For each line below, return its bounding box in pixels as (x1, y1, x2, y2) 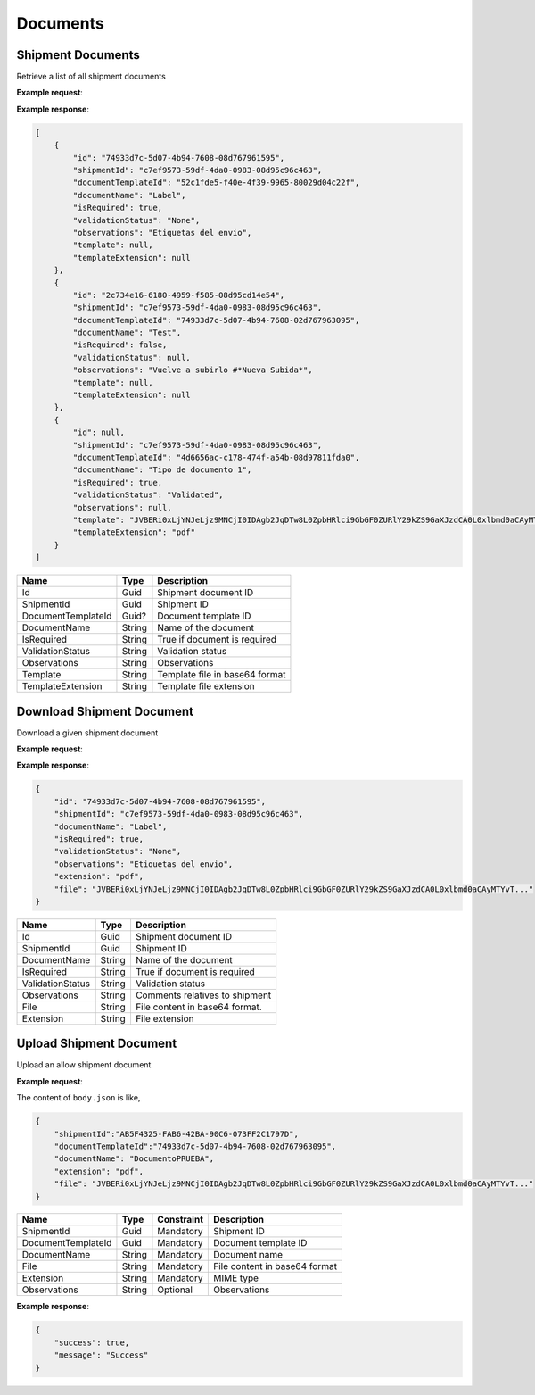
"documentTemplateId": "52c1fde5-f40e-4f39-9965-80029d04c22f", (72, 178, 360, 187)
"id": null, (72, 428, 125, 437)
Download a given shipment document (16, 727, 159, 738)
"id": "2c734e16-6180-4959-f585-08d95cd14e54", (72, 290, 285, 300)
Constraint (157, 1214, 204, 1226)
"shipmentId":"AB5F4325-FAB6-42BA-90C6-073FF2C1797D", (53, 1129, 299, 1139)
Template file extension (157, 680, 256, 693)
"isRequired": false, (72, 340, 168, 350)
